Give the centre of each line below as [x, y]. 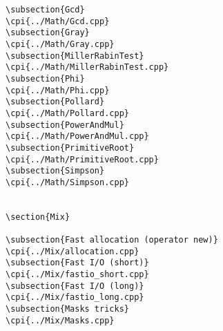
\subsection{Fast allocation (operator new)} [112, 240]
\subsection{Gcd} [45, 10]
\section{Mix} [38, 217]
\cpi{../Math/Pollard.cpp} [67, 113]
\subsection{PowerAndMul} [65, 125]
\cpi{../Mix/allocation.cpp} [72, 251]
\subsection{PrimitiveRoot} [70, 148]
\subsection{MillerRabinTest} [75, 56]
